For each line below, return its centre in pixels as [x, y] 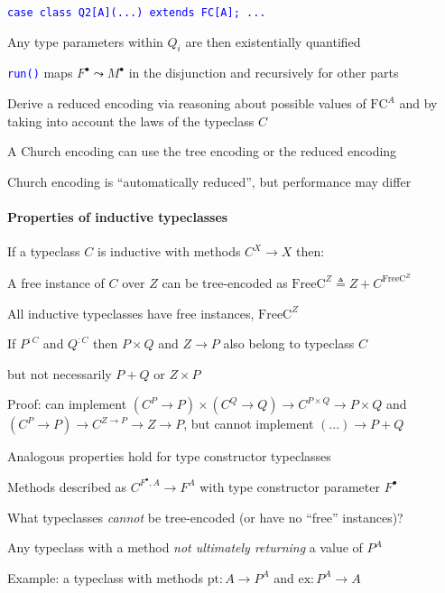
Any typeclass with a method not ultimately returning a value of [185, 547]
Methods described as [67, 486]
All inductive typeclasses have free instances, [131, 313]
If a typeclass [44, 251]
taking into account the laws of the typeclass [131, 120]
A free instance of [56, 282]
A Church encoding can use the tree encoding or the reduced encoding [202, 151]
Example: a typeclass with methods [106, 577]
